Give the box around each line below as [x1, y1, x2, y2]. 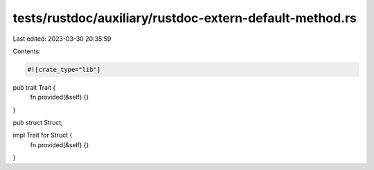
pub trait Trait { [12, 83, 56, 91]
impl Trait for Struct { [12, 131, 73, 140]
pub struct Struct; [12, 118, 64, 127]
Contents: [12, 47, 41, 55]
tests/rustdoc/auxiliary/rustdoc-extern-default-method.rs [12, 10, 357, 26]
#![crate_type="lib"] [27, 66, 101, 73]
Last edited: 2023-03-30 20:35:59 [12, 35, 112, 43]
